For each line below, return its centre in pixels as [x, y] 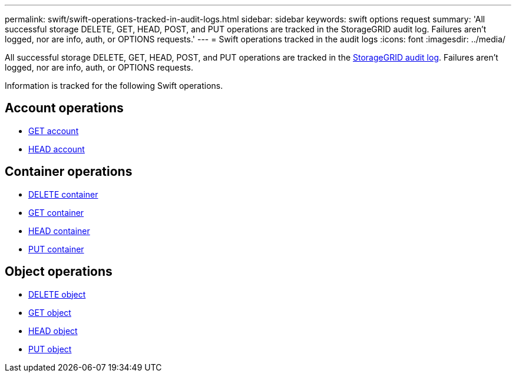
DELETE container [63, 194]
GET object [50, 312]
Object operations [59, 272]
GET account [54, 131]
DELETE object [57, 294]
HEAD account [57, 149]
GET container [56, 212]
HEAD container [59, 231]
